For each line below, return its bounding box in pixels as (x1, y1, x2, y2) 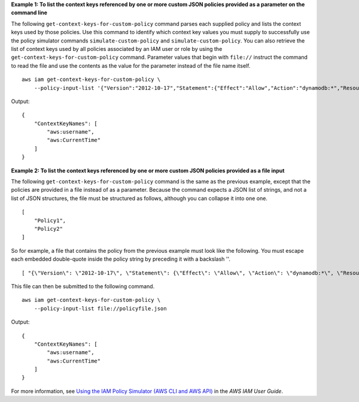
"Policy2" (34, 225, 63, 232)
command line (11, 9, 48, 16)
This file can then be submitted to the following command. (11, 282, 155, 290)
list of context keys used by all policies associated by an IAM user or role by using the (11, 45, 223, 52)
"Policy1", (34, 217, 66, 224)
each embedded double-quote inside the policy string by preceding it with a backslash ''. (11, 255, 230, 263)
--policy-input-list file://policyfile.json (34, 305, 167, 312)
